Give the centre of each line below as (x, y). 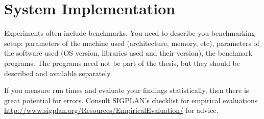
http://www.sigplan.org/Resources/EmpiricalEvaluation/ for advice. (111, 110)
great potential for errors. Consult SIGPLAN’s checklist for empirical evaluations (131, 100)
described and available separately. (58, 73)
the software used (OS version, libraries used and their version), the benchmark (128, 53)
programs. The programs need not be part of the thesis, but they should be (122, 63)
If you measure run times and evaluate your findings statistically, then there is (127, 90)
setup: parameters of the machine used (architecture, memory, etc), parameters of (132, 43)
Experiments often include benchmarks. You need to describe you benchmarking (130, 33)
